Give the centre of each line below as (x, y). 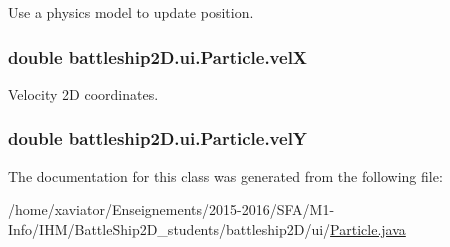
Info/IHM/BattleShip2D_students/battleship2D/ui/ (169, 228)
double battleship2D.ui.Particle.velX (158, 56)
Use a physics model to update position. (131, 12)
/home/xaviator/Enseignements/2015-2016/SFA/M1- (171, 209)
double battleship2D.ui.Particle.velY (158, 138)
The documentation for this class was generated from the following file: (225, 175)
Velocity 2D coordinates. (83, 93)
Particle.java (368, 228)
